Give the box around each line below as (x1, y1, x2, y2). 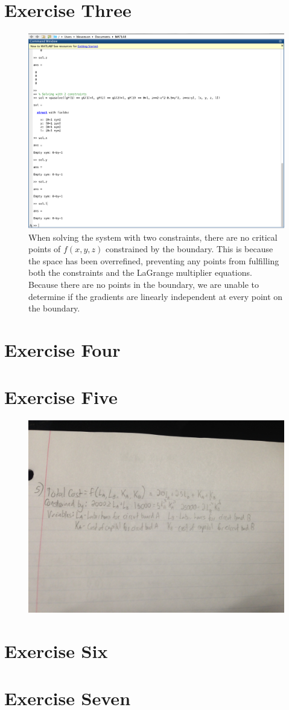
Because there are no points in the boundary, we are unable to (28, 278, 259, 290)
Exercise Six (4, 639, 108, 663)
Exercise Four (4, 337, 121, 362)
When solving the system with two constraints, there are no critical (28, 230, 278, 243)
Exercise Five (4, 385, 118, 409)
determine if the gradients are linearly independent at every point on (28, 290, 283, 302)
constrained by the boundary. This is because (105, 243, 273, 255)
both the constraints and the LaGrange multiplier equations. (28, 266, 252, 279)
